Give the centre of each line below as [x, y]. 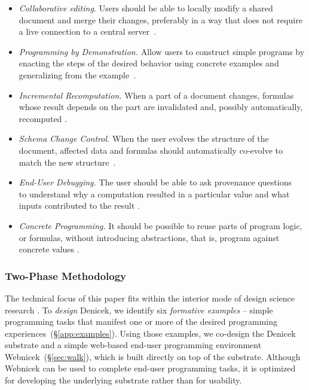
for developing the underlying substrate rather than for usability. [123, 380]
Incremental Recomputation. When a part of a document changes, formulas [156, 95]
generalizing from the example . [77, 74]
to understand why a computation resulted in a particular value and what [154, 194]
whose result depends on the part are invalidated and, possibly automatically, [161, 107]
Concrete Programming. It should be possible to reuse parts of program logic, [160, 225]
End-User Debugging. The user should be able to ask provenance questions [155, 182]
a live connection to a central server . [88, 31]
